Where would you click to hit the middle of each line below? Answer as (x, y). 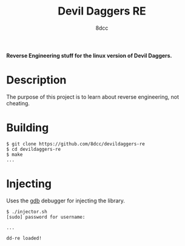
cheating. (18, 103)
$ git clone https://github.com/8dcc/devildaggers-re (76, 144)
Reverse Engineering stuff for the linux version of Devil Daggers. (89, 55)
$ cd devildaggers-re (34, 149)
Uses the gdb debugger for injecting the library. (66, 201)
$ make (15, 155)
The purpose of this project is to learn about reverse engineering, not (93, 97)
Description (36, 80)
